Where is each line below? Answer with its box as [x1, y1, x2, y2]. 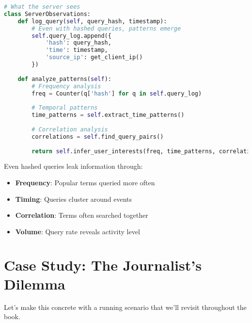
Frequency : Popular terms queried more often [15, 177, 155, 187]
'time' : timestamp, [45, 47, 108, 54]
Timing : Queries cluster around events [15, 194, 132, 204]
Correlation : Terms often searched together [15, 210, 148, 220]
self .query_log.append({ [31, 32, 111, 39]
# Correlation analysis [31, 126, 108, 133]
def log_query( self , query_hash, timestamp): [17, 17, 167, 25]
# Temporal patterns [31, 104, 98, 112]
